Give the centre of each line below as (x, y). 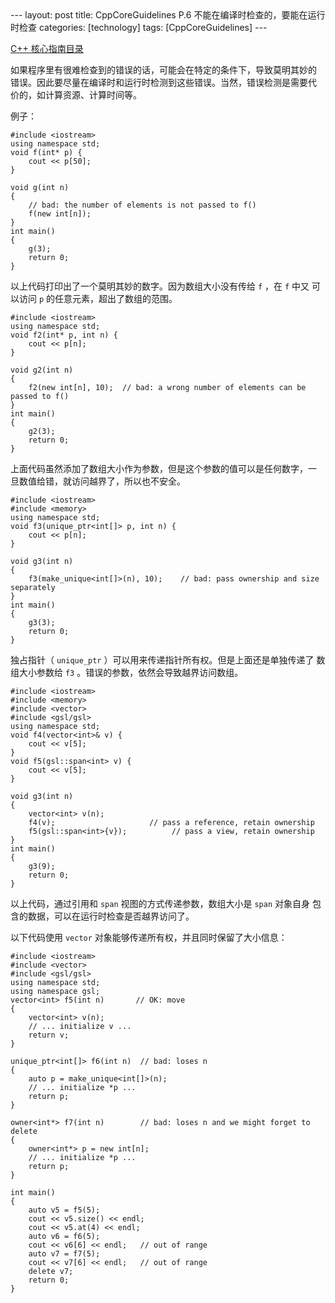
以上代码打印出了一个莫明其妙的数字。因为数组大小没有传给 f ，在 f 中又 (160, 286)
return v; (49, 1035)
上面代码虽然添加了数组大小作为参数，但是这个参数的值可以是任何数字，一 (163, 468)
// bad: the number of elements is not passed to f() (142, 205)
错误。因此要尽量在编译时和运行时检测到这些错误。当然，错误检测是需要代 (163, 82)
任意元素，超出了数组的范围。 (116, 298)
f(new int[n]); (60, 214)
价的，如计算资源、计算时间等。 (76, 95)
